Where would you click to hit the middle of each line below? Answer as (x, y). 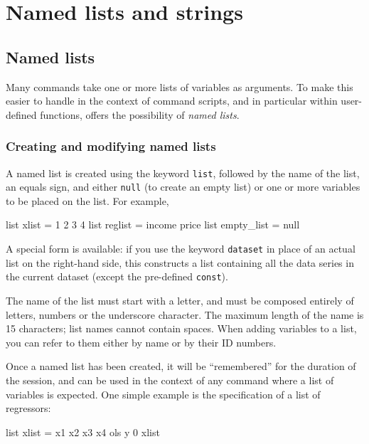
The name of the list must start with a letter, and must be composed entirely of (180, 300)
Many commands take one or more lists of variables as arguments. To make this (180, 86)
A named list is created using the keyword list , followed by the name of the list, (183, 173)
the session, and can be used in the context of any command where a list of (170, 380)
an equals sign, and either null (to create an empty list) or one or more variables (183, 187)
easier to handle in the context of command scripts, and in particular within (172, 101)
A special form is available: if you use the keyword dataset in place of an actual (181, 249)
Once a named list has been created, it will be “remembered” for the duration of (181, 366)
